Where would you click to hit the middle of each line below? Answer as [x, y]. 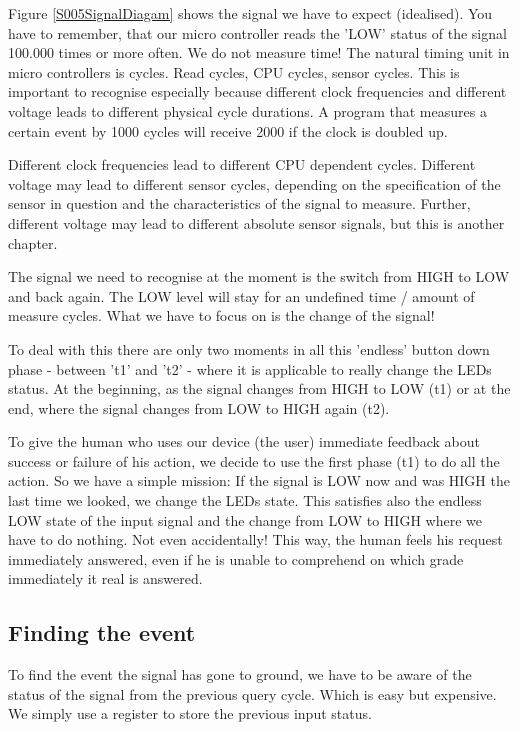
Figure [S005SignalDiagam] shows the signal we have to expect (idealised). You [250, 13]
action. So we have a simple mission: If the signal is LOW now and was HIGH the [259, 480]
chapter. [33, 242]
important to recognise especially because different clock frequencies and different [257, 91]
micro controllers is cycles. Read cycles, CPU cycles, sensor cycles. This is [234, 71]
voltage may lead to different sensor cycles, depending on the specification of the [254, 183]
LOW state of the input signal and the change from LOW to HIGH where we [245, 519]
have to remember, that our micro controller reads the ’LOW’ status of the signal [257, 32]
